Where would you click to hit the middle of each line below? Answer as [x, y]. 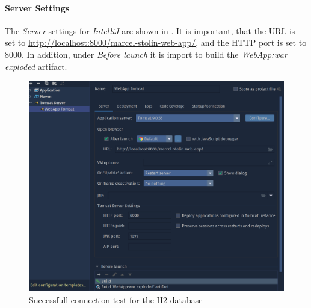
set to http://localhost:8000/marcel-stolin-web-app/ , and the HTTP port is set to [156, 42]
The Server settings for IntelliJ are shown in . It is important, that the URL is [150, 30]
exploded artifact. [36, 66]
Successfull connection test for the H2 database [116, 299]
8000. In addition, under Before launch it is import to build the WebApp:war [146, 54]
